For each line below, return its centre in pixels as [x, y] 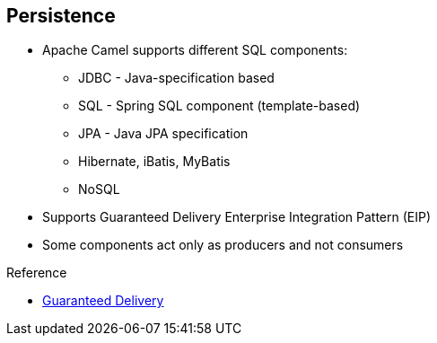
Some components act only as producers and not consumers [223, 245]
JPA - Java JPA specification [163, 134]
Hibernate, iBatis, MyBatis [154, 162]
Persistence [61, 16]
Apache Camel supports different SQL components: [195, 50]
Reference [37, 273]
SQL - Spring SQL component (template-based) [219, 106]
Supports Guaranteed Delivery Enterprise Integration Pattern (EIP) [237, 217]
